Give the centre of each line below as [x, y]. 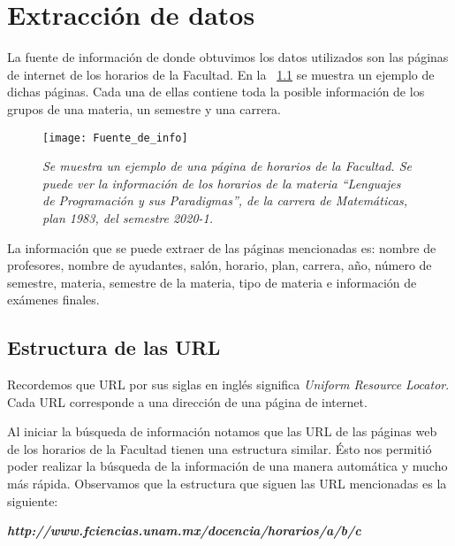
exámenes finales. [53, 300]
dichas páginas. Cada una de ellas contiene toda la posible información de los [216, 92]
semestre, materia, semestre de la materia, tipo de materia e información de [212, 282]
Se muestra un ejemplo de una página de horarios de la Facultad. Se [227, 166]
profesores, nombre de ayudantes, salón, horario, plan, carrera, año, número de [220, 265]
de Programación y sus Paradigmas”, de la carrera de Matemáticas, [225, 200]
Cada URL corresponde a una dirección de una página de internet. [187, 401]
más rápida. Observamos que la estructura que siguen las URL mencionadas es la [227, 484]
